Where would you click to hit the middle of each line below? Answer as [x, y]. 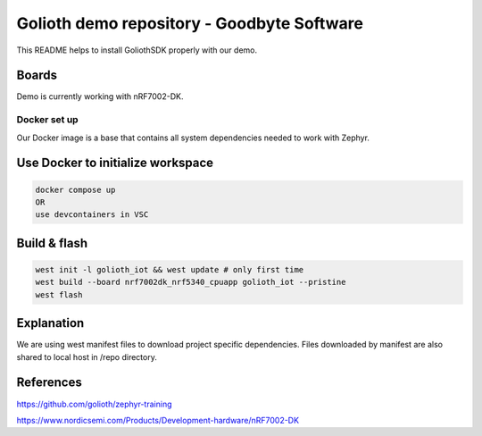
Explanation [50, 323]
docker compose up [75, 189]
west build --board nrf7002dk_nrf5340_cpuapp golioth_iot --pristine [191, 282]
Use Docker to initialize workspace [115, 163]
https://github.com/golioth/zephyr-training [94, 404]
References [49, 383]
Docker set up [48, 120]
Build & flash [52, 243]
